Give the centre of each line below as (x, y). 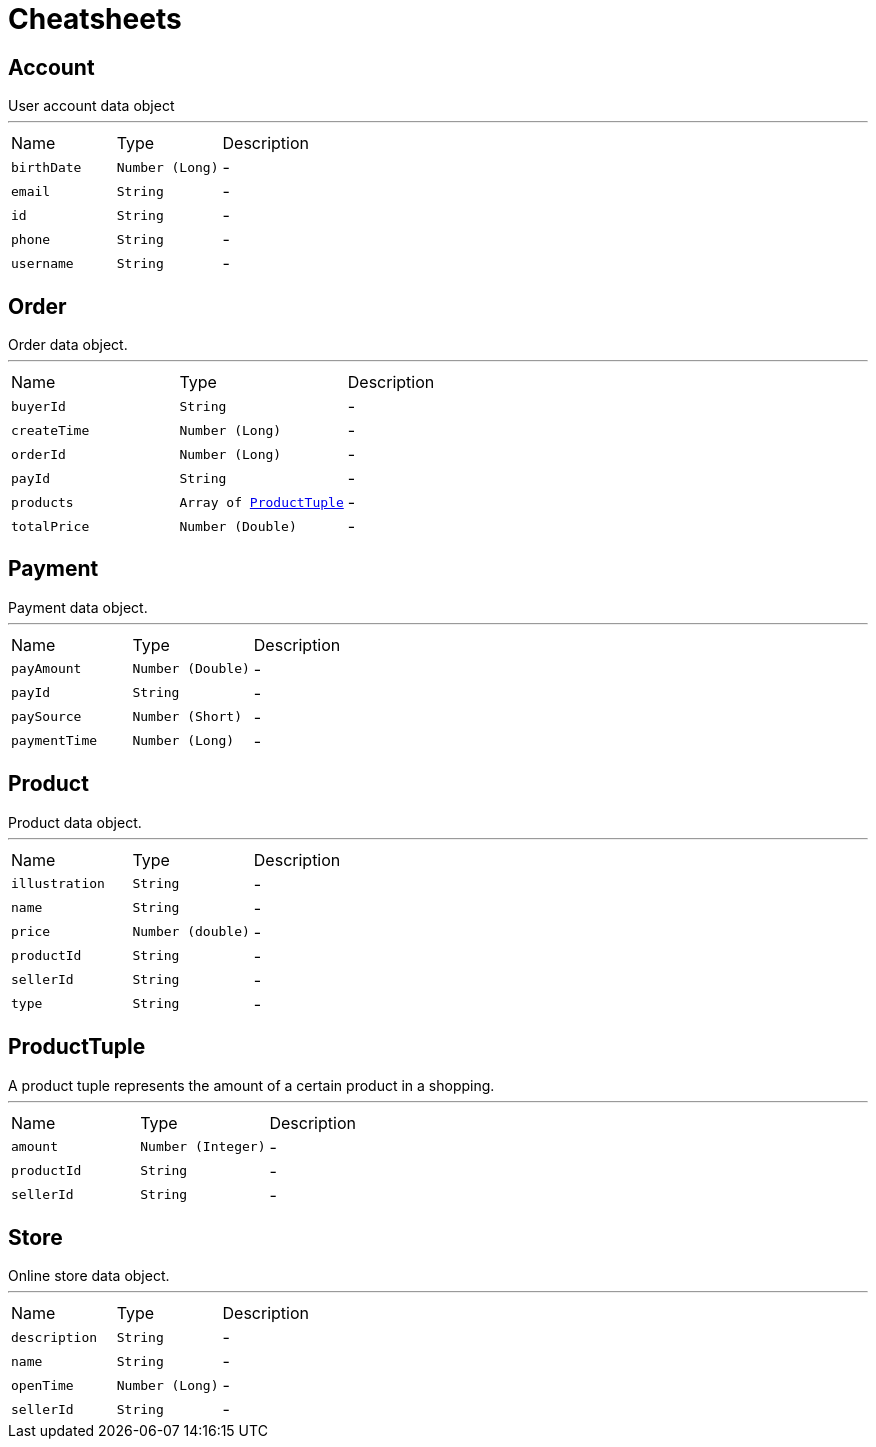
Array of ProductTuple (261, 502)
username (42, 263)
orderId (38, 454)
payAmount (46, 669)
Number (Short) (187, 717)
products (42, 502)
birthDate (46, 167)
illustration (58, 884)
